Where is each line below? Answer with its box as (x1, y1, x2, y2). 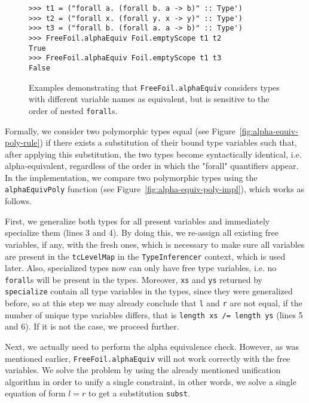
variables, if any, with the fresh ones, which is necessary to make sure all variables (5, 238, 305, 250)
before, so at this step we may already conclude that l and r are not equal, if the (5, 297, 302, 309)
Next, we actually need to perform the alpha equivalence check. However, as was (5, 340, 299, 352)
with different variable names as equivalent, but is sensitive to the (29, 93, 270, 105)
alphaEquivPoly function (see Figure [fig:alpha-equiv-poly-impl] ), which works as (5, 183, 304, 195)
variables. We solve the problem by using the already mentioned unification (5, 364, 281, 376)
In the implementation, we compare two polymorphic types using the (5, 171, 258, 183)
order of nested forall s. (29, 104, 118, 116)
